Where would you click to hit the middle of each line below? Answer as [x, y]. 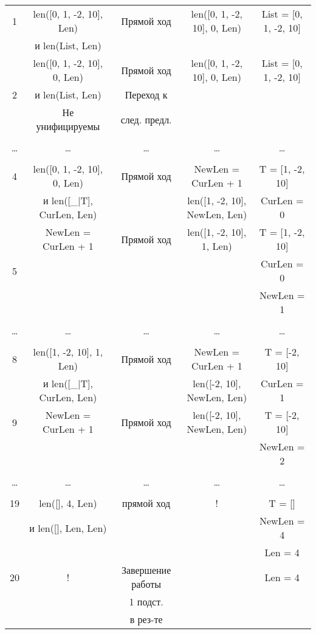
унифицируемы [68, 126]
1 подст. [146, 601]
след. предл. [146, 119]
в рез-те [146, 619]
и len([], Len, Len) [68, 528]
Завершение [146, 570]
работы [146, 584]
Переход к [146, 95]
